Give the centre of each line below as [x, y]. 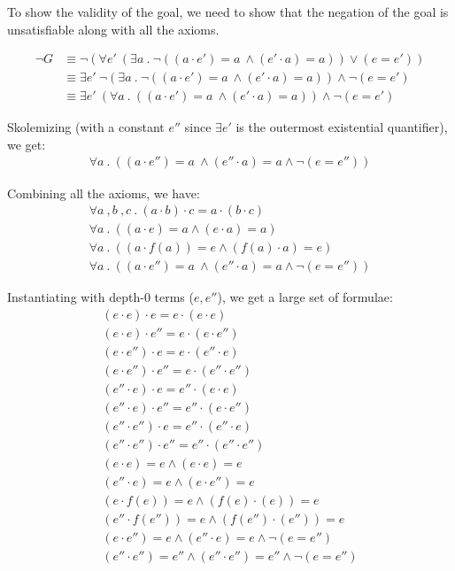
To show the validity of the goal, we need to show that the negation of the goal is [228, 12]
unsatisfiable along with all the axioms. [113, 29]
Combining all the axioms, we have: [104, 193]
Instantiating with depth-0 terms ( [100, 297]
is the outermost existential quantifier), [342, 127]
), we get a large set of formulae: [305, 297]
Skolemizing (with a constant [86, 127]
